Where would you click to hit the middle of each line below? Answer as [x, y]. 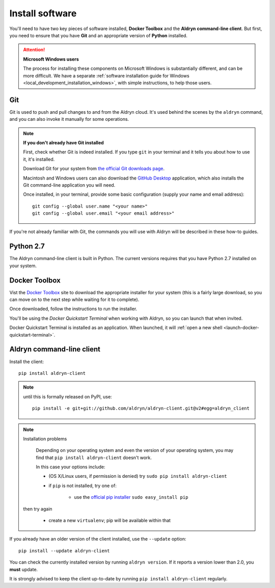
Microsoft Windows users [51, 59]
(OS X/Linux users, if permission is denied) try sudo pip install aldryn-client [138, 476]
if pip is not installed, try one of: [82, 485]
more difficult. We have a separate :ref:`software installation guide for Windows [106, 75]
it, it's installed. [39, 159]
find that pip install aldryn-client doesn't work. [94, 457]
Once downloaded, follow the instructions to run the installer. [73, 309]
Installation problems [45, 439]
